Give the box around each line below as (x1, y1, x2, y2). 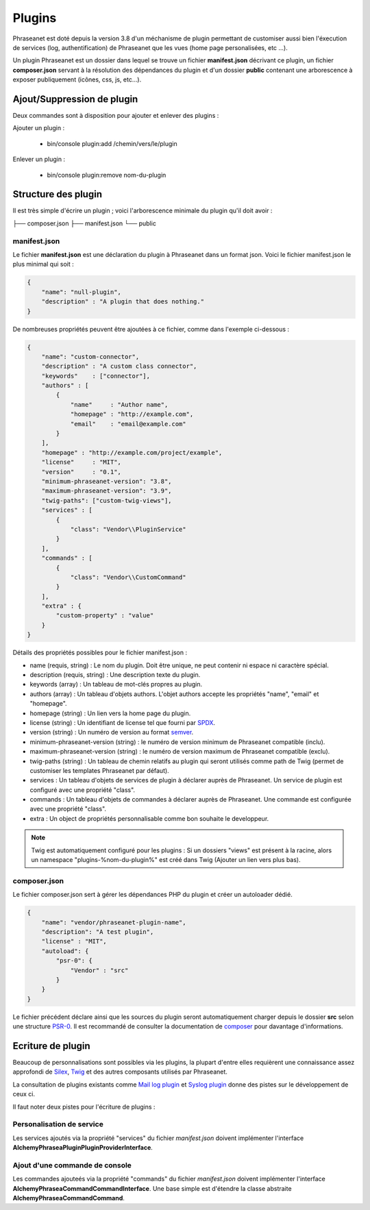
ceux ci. (12, 1090, 36, 1098)
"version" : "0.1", (41, 468, 121, 476)
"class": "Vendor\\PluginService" (70, 525, 186, 533)
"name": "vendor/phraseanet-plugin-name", (41, 918, 186, 926)
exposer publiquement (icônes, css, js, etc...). (12, 75, 142, 84)
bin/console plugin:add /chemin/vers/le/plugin (47, 139, 177, 147)
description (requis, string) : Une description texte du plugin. (29, 671, 201, 679)
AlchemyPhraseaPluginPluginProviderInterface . (12, 1144, 153, 1152)
